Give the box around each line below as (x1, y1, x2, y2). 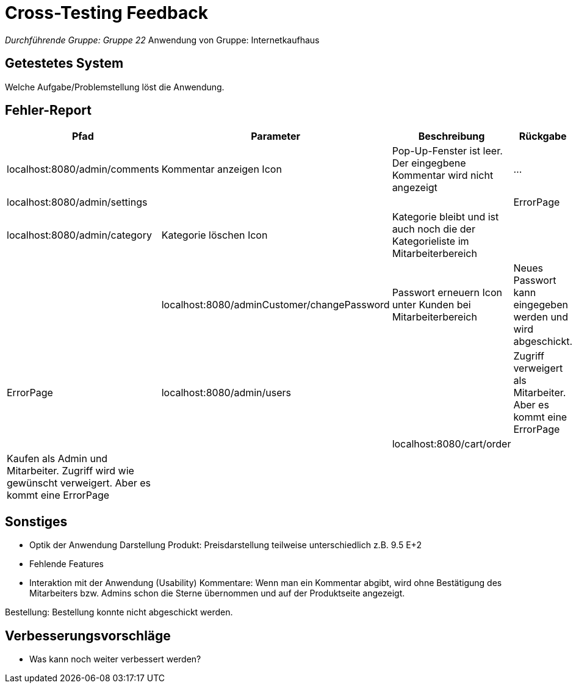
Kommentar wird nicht (392, 169, 494, 182)
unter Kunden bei (392, 299, 471, 311)
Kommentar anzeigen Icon (161, 163, 282, 176)
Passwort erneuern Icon (392, 286, 503, 299)
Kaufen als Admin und (7, 452, 108, 465)
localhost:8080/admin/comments (7, 163, 159, 176)
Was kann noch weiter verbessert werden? (29, 654, 201, 665)
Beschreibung (418, 130, 485, 143)
